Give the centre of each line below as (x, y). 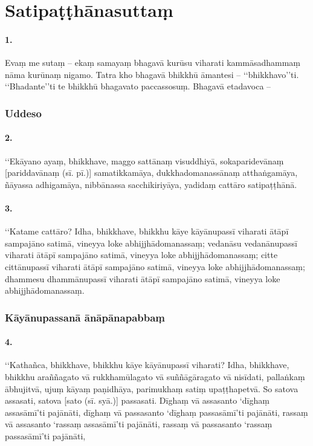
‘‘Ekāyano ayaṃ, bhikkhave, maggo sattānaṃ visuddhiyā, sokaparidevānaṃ (144, 160)
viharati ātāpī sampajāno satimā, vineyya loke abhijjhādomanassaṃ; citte (141, 255)
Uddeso (23, 113)
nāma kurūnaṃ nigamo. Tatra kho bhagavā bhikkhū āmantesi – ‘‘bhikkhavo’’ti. (152, 74)
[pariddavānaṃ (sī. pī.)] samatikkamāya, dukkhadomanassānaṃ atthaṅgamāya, (151, 173)
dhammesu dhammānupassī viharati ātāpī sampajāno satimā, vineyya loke (143, 278)
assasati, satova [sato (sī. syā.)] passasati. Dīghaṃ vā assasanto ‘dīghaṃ (137, 400)
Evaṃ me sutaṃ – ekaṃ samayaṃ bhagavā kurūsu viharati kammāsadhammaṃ (153, 63)
